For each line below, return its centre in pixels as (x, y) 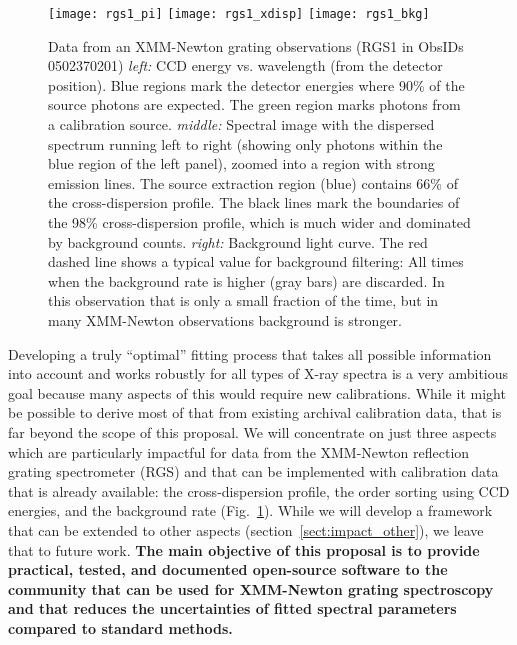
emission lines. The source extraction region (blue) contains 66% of (253, 182)
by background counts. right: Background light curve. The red (238, 241)
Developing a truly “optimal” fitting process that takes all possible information (250, 353)
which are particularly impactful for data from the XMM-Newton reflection (239, 451)
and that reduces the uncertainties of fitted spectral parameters (232, 608)
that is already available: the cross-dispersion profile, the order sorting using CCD (259, 490)
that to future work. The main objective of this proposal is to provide (244, 549)
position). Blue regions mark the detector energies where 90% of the (256, 84)
